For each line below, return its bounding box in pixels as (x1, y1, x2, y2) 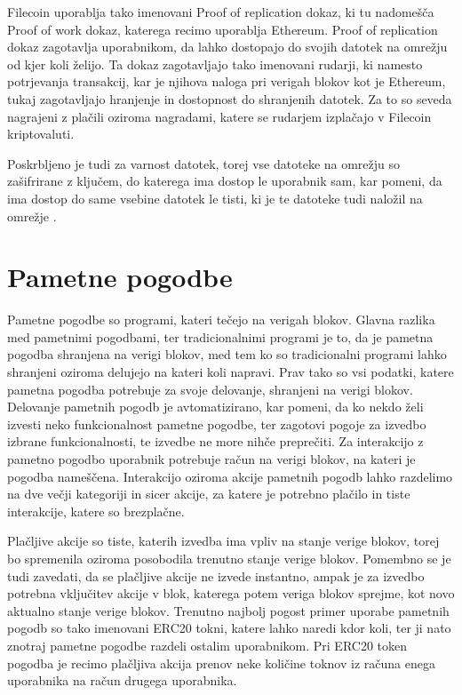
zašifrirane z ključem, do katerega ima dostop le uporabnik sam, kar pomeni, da (7, 172, 442, 190)
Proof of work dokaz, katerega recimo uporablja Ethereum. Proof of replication (7, 20, 438, 38)
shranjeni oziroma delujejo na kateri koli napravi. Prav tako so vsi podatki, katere (7, 363, 454, 381)
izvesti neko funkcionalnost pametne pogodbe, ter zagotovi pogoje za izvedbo (7, 414, 426, 433)
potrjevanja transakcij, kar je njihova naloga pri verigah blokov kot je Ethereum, (7, 72, 446, 91)
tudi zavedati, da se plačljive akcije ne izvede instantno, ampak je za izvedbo (7, 566, 425, 585)
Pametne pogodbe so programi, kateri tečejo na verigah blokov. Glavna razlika (7, 310, 435, 329)
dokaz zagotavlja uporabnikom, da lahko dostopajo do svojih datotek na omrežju (7, 37, 448, 56)
